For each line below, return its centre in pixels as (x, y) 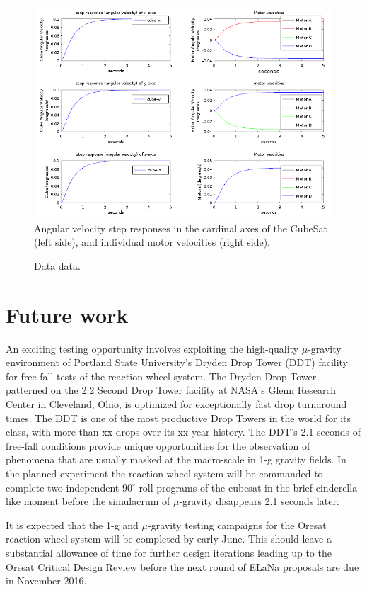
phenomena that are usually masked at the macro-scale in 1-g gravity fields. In (176, 459)
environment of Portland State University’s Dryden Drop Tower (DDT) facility (177, 362)
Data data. (57, 265)
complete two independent (63, 487)
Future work (67, 314)
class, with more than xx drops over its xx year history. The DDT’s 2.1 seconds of (183, 432)
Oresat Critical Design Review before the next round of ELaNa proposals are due (182, 566)
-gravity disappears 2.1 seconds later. (259, 501)
